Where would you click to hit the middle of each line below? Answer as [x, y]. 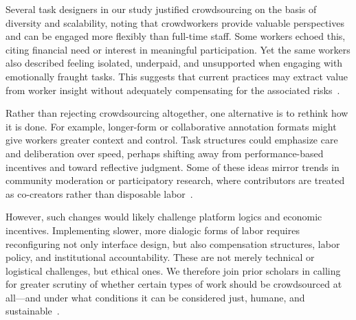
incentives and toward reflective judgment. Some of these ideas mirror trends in [173, 167]
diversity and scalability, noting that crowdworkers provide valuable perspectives [175, 22]
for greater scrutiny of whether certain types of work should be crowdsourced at [174, 284]
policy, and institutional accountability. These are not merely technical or [160, 257]
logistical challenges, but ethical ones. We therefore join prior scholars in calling [173, 270]
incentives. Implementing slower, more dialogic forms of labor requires [153, 230]
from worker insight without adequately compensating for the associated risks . [173, 90]
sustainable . [33, 311]
